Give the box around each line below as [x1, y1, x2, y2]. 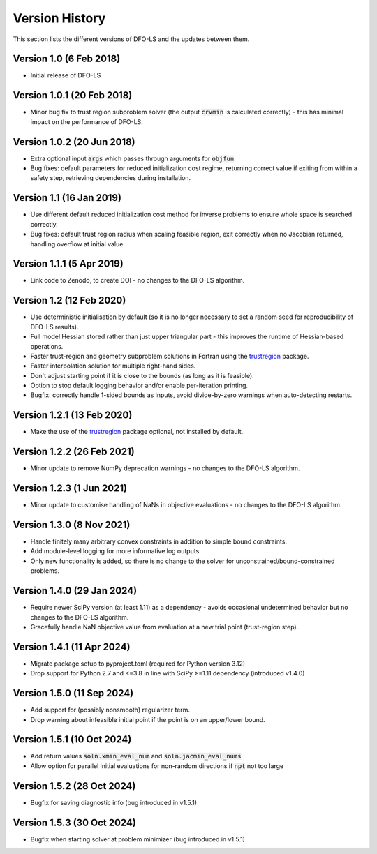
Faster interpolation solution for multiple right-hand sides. [30, 361, 196, 370]
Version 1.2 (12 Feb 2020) [13, 294, 126, 306]
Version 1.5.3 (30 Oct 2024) [13, 816, 136, 828]
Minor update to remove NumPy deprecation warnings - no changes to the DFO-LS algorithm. [30, 464, 300, 472]
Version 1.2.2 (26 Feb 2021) [13, 446, 135, 458]
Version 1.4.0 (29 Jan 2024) [13, 585, 138, 597]
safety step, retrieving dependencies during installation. [30, 174, 191, 182]
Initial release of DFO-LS [30, 71, 101, 80]
